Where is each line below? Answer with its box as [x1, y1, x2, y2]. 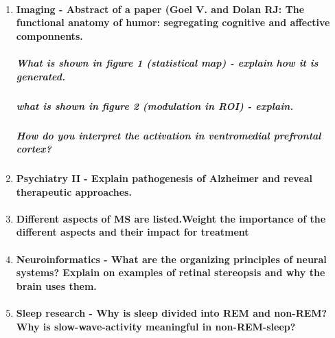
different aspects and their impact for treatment [16, 225, 249, 239]
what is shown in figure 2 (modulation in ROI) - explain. [16, 98, 294, 113]
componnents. [16, 28, 83, 43]
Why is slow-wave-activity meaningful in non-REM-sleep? [16, 319, 296, 333]
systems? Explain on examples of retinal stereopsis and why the [16, 265, 325, 280]
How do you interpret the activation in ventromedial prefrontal [16, 128, 321, 142]
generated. [16, 69, 65, 83]
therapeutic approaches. [16, 184, 132, 199]
